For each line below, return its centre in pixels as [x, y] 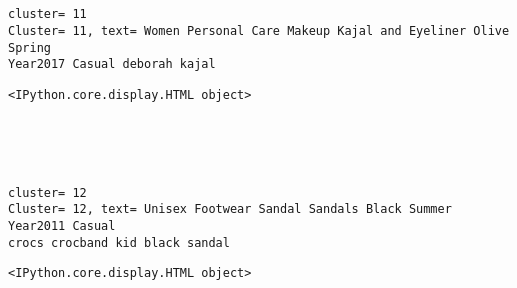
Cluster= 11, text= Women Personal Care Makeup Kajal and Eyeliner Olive [259, 30]
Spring [29, 47]
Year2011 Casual [62, 225]
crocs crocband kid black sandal [119, 242]
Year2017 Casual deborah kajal [112, 64]
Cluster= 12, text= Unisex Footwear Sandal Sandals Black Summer [230, 209]
